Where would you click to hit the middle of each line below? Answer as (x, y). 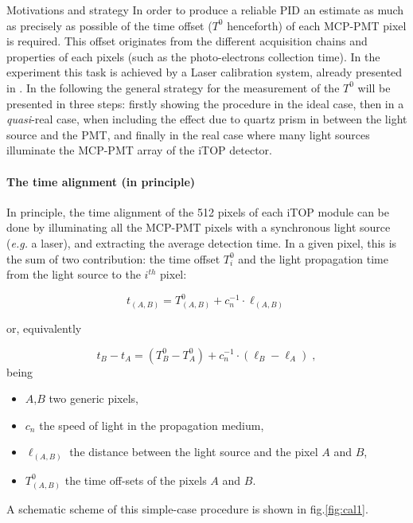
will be (374, 87)
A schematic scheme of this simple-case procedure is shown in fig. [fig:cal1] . (187, 508)
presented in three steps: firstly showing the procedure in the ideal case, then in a (205, 103)
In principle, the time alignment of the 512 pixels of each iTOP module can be (198, 211)
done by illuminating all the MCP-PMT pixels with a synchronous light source (199, 227)
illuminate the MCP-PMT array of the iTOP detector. (139, 150)
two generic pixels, (94, 398)
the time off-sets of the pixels (136, 480)
